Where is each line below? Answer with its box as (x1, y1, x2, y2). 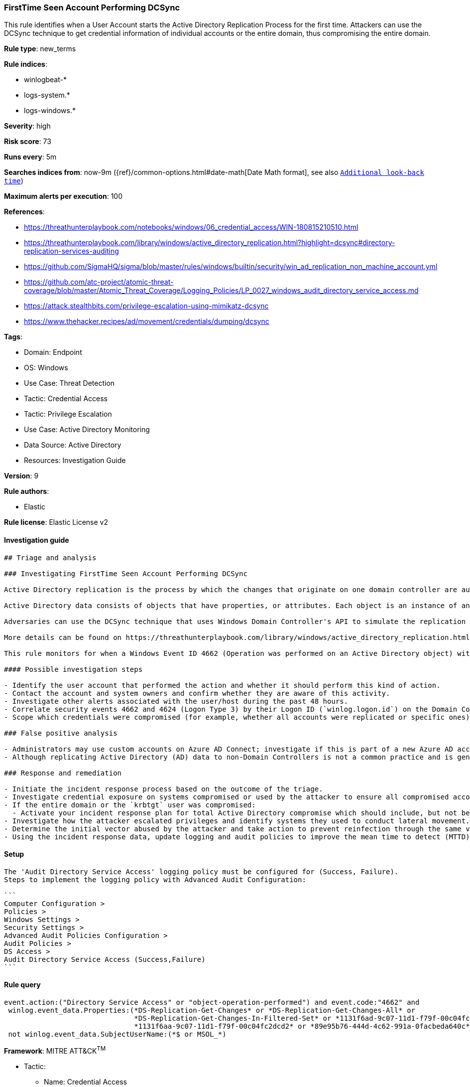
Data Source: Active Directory (24, 441, 121, 450)
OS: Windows (24, 363, 68, 372)
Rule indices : (4, 60, 47, 69)
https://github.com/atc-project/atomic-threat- (24, 278, 174, 287)
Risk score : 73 (4, 137, 51, 146)
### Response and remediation (4, 769, 122, 777)
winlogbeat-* (24, 75, 67, 84)
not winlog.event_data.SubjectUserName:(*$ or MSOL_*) (8, 1030, 227, 1039)
